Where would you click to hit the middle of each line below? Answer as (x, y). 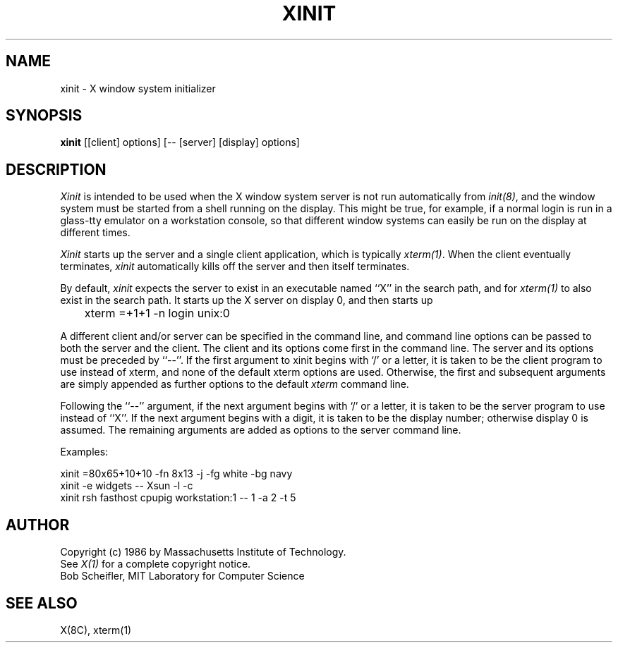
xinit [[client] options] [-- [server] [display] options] (180, 142)
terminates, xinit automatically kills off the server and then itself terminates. (235, 267)
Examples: (84, 452)
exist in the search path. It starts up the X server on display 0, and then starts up (247, 300)
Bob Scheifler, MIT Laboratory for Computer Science (182, 576)
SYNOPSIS (44, 116)
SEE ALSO (42, 603)
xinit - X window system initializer (138, 88)
